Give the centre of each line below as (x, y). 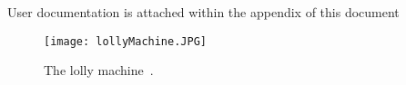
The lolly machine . (99, 70)
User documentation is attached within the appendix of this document (203, 12)
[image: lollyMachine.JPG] (125, 41)
